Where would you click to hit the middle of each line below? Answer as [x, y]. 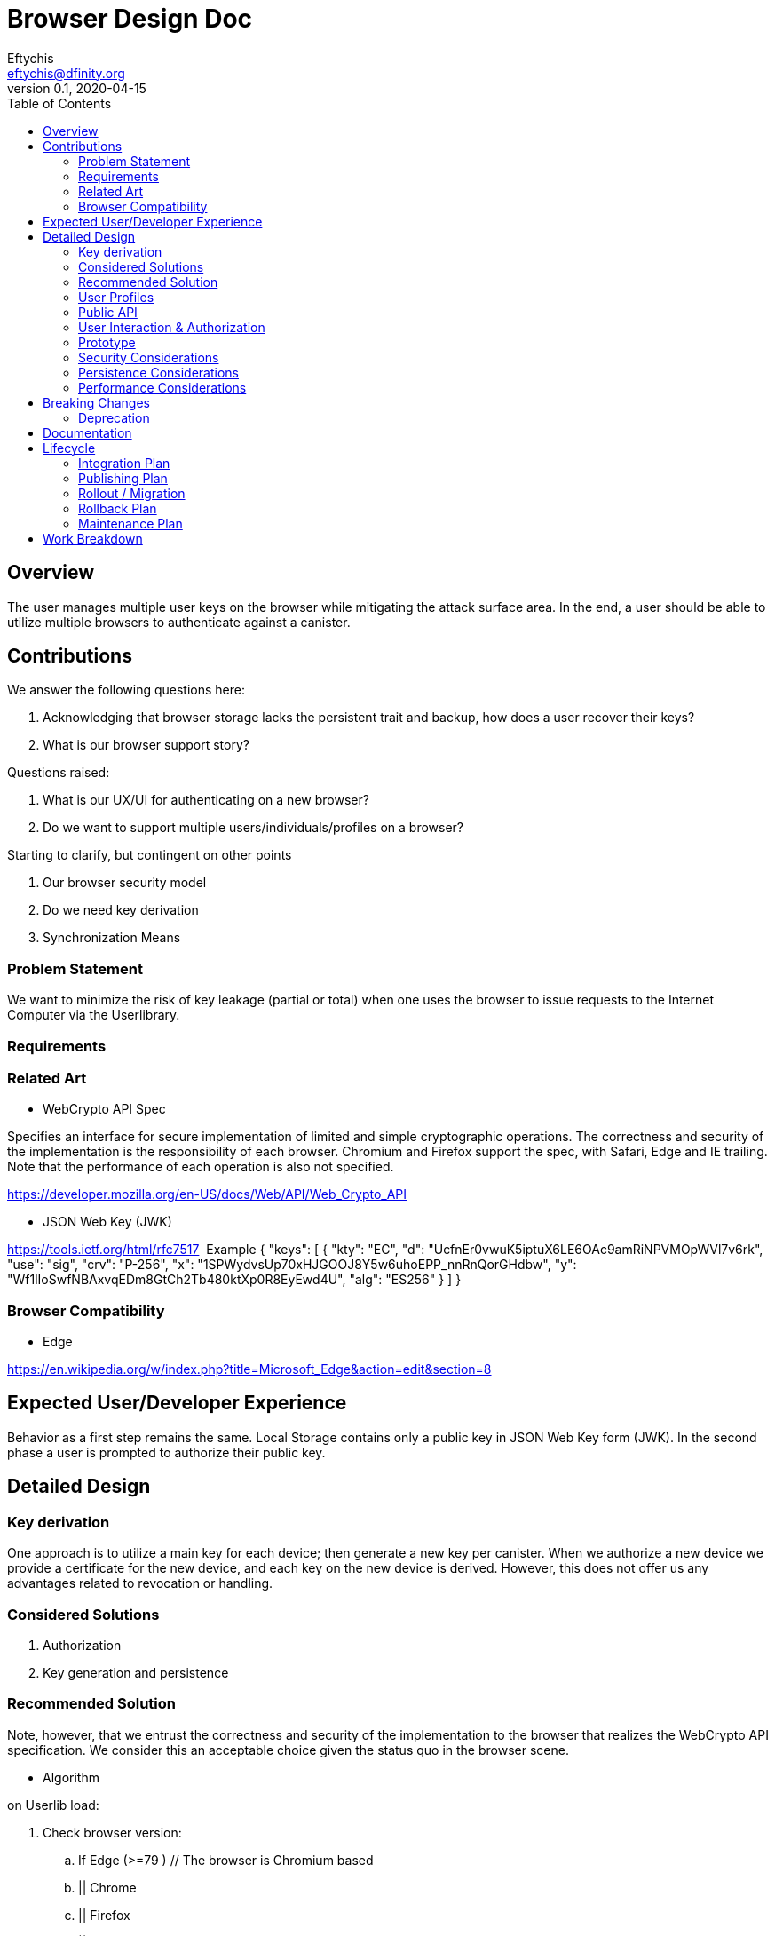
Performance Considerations [162, 387]
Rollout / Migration [132, 493]
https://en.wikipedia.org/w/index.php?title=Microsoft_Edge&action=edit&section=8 [249, 1369]
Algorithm [71, 1777]
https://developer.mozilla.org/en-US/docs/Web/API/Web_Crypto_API [207, 1194]
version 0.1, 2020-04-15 [77, 88]
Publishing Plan [123, 478]
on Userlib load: [53, 1805]
